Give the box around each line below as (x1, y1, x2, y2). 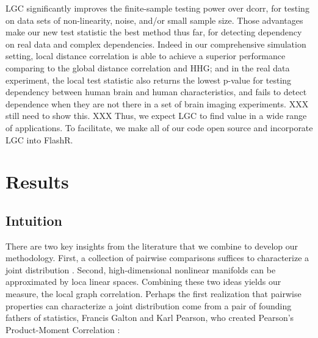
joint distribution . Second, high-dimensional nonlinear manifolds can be (5, 263, 276, 276)
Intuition (5, 210, 62, 229)
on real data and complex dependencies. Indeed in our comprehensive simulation (5, 37, 306, 50)
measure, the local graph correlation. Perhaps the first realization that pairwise (5, 287, 302, 300)
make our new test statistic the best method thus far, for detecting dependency (5, 26, 302, 38)
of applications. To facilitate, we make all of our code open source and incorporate (5, 121, 313, 134)
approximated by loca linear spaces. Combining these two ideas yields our (5, 275, 281, 288)
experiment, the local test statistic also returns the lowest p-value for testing (5, 73, 292, 86)
